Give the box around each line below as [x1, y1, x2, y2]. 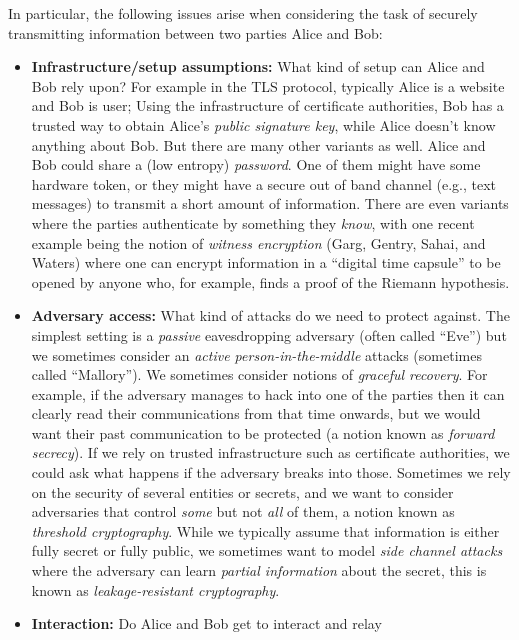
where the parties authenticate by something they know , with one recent [31, 212, 475, 233]
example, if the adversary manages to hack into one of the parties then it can [31, 383, 505, 404]
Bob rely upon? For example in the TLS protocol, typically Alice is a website [31, 75, 505, 96]
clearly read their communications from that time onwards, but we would [31, 403, 481, 424]
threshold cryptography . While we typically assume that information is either [31, 520, 500, 541]
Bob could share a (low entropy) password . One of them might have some [31, 154, 481, 175]
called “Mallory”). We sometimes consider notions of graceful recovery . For [31, 364, 488, 385]
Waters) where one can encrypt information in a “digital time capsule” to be [31, 252, 501, 273]
